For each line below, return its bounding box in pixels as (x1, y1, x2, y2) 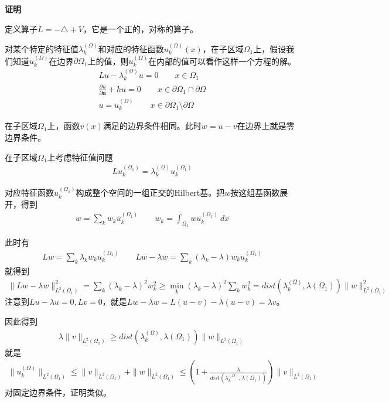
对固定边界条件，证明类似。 (5, 386, 111, 398)
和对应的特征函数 (98, 43, 164, 54)
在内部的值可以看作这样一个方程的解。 (148, 54, 296, 67)
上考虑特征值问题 (47, 151, 113, 163)
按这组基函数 (230, 186, 280, 199)
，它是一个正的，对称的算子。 (83, 22, 198, 35)
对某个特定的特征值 (5, 43, 79, 54)
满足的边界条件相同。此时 (103, 120, 202, 132)
